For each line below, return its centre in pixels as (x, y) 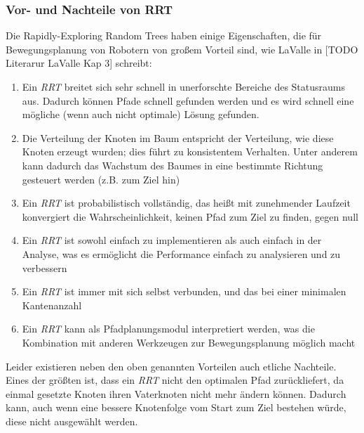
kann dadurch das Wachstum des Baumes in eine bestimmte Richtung (173, 165)
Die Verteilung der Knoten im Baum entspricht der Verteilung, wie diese (178, 137)
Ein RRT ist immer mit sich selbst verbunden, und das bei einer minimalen (184, 291)
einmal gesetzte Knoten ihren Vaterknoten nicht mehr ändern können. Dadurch (176, 393)
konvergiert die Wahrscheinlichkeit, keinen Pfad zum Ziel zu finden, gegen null (190, 216)
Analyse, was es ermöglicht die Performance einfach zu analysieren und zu (181, 253)
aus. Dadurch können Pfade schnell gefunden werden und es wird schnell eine (188, 100)
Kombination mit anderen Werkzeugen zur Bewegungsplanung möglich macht (189, 342)
